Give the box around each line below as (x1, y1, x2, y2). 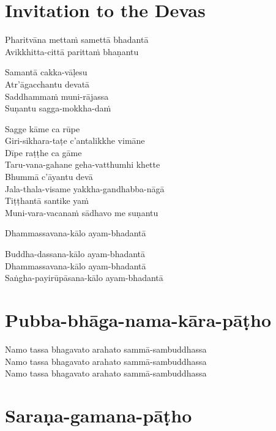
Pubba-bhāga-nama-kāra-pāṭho (5, 307, 272, 332)
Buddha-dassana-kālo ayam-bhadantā (5, 247, 146, 260)
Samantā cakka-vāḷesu (5, 66, 88, 78)
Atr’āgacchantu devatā (5, 77, 90, 90)
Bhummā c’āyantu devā (5, 170, 93, 183)
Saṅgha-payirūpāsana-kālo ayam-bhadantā (5, 271, 163, 284)
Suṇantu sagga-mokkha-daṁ (5, 102, 111, 114)
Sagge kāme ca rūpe (5, 122, 80, 135)
